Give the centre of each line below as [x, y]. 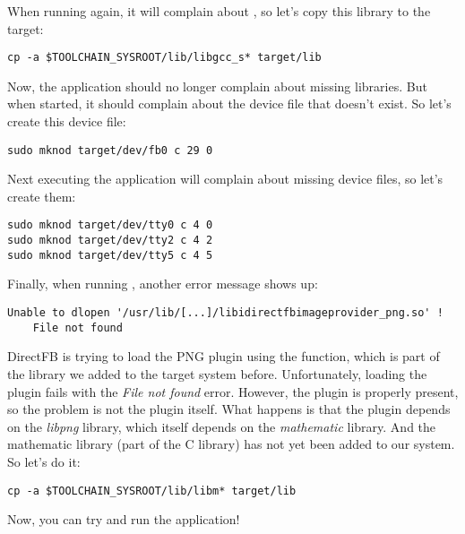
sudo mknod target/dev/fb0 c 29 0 [110, 150]
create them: [42, 196]
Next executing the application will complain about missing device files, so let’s [225, 179]
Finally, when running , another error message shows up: [163, 284]
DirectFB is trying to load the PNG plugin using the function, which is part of [224, 356]
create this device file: [67, 121]
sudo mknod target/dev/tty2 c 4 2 [110, 241]
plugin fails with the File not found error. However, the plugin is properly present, [233, 391]
